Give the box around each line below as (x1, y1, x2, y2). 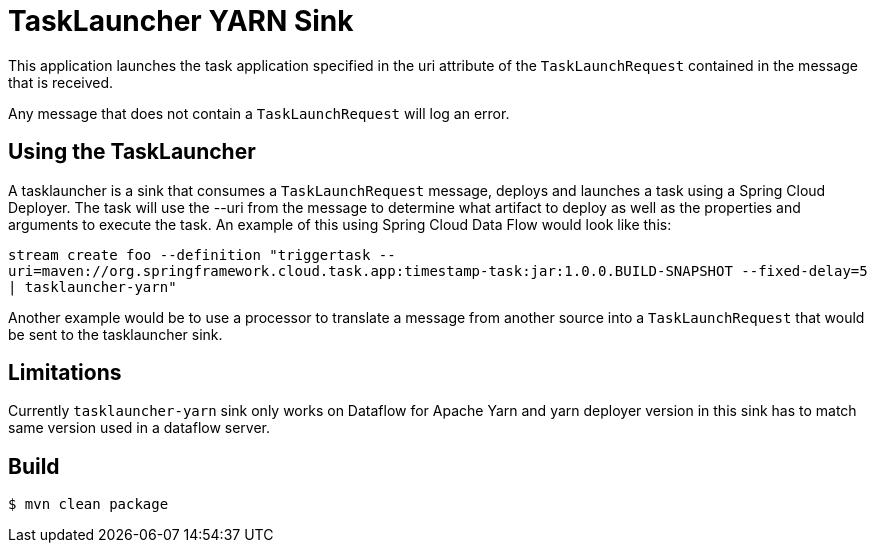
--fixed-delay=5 (741, 262, 868, 279)
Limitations (8, 360, 122, 386)
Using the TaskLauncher (8, 139, 256, 165)
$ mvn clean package (8, 496, 169, 513)
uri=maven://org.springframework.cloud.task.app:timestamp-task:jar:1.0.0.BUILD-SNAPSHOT (8, 262, 733, 279)
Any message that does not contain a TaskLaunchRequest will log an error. (8, 104, 510, 122)
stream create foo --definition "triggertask (8, 246, 371, 263)
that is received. (8, 73, 114, 91)
